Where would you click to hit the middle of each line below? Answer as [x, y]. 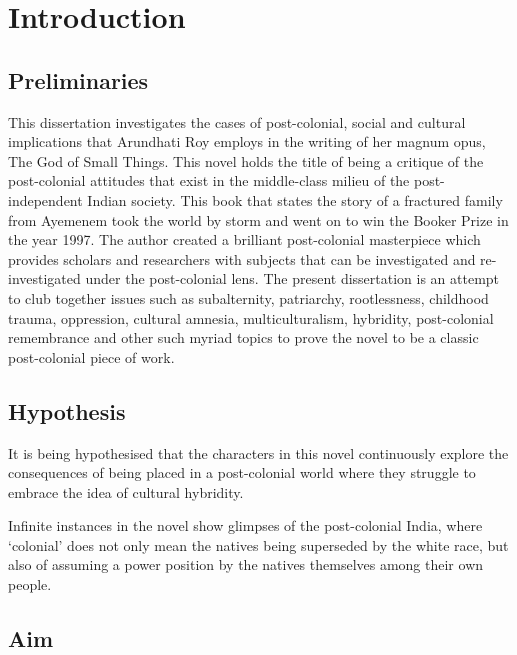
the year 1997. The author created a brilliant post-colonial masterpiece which [244, 239]
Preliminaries [78, 79]
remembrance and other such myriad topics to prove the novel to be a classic [243, 337]
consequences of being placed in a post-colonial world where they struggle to [242, 472]
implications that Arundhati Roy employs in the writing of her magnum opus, [247, 141]
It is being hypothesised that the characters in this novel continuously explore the [258, 452]
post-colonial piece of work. [91, 356]
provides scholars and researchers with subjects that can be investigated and [242, 258]
